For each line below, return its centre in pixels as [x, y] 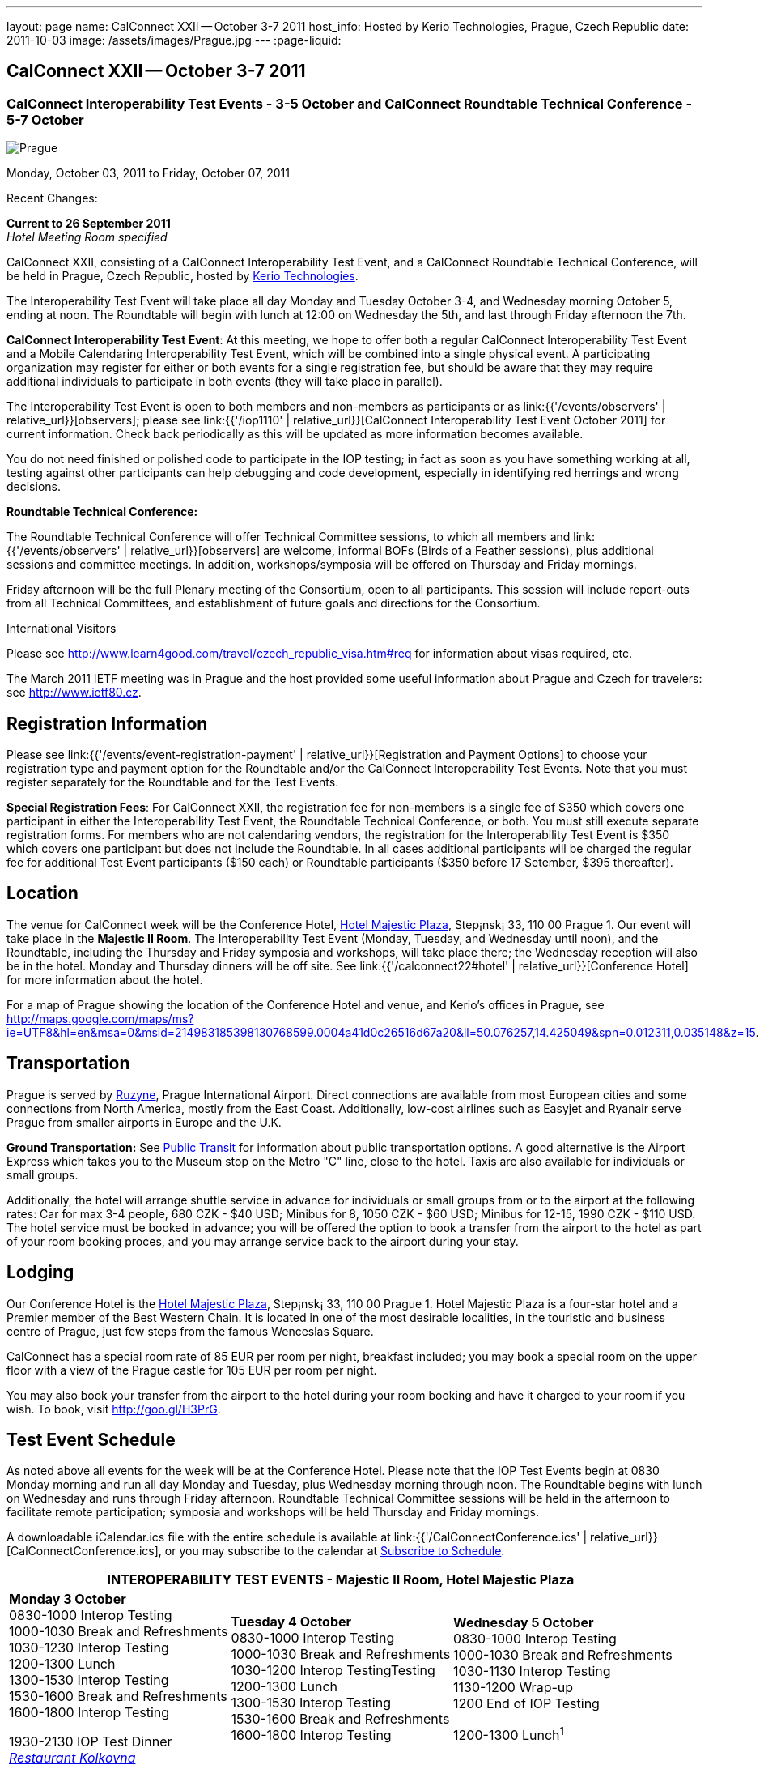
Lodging [40, 1272]
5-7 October [45, 119]
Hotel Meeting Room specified [87, 237]
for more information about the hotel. [105, 979]
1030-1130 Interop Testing [532, 1671]
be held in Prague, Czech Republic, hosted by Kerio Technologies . [183, 276]
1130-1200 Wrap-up [514, 1687]
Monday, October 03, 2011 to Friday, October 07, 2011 [148, 173]
